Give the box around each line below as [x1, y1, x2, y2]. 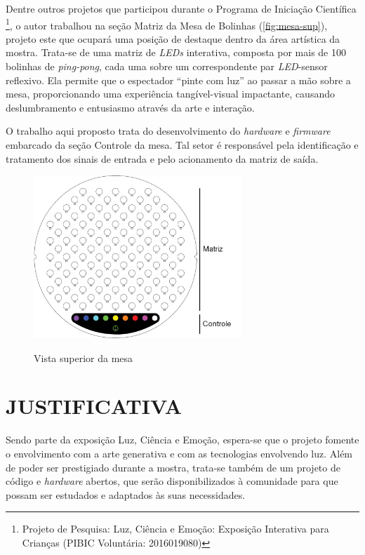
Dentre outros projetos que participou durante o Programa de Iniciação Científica [6, 1, 357, 15]
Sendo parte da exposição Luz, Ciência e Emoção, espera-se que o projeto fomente [6, 432, 359, 447]
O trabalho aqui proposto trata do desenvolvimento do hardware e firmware [6, 123, 331, 138]
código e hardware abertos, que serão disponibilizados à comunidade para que [6, 474, 338, 488]
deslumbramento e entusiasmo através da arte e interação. [6, 100, 255, 114]
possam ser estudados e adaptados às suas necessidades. [6, 487, 246, 502]
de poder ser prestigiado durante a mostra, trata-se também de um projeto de [6, 460, 340, 474]
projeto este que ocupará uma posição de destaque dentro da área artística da [6, 31, 340, 46]
